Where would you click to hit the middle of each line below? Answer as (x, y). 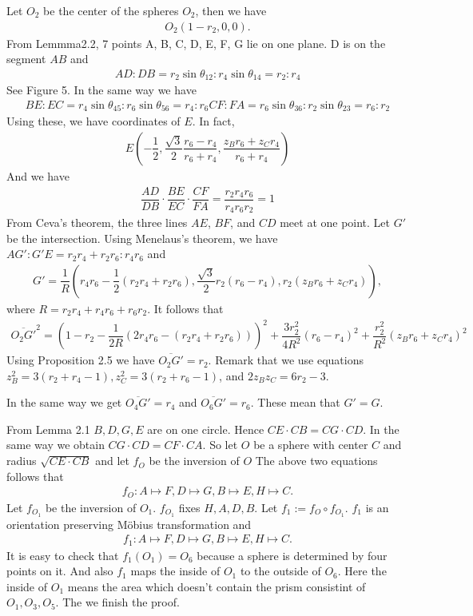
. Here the (362, 571)
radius (22, 461)
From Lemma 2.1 (48, 429)
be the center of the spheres (111, 10)
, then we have (231, 10)
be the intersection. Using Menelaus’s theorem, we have (142, 238)
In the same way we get (64, 402)
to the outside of (280, 571)
